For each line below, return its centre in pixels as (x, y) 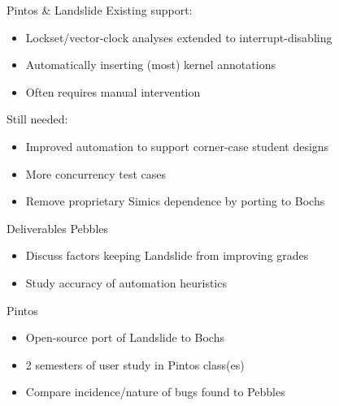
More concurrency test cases (96, 173)
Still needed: (37, 119)
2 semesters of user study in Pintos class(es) (135, 364)
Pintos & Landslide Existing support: (100, 10)
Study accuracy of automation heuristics (126, 282)
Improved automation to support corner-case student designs (177, 146)
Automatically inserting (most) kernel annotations (150, 65)
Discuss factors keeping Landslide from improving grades (167, 255)
